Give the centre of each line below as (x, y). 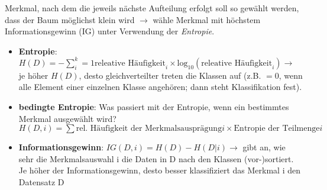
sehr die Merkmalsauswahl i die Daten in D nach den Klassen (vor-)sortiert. (156, 158)
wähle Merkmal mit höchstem (207, 19)
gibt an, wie (264, 147)
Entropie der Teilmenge (277, 129)
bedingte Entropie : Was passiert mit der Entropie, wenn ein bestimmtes (154, 107)
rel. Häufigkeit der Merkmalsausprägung (149, 129)
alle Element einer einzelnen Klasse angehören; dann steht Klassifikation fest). (160, 87)
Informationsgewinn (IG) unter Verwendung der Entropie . (110, 31)
